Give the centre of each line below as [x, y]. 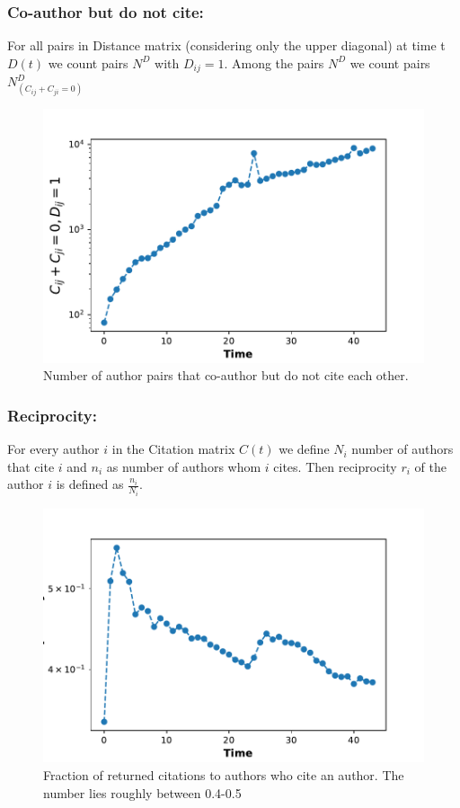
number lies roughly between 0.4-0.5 [142, 792]
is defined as [90, 484]
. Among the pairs [274, 62]
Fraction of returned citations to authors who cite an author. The [224, 774]
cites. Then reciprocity [335, 466]
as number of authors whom [184, 466]
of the [430, 466]
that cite [31, 466]
